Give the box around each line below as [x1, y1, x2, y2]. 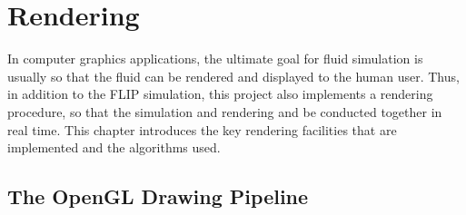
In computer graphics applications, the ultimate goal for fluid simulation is [7, 49, 423, 68]
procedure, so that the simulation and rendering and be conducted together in [7, 102, 442, 121]
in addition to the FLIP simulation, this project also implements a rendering [7, 84, 433, 103]
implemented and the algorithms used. [7, 138, 221, 157]
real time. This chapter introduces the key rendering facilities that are [7, 120, 397, 139]
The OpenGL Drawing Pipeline [7, 182, 309, 210]
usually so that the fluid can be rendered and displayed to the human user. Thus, [7, 66, 460, 85]
